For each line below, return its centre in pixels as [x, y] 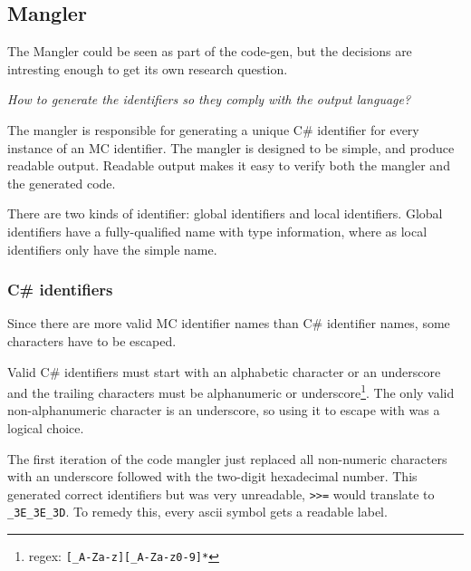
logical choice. [46, 427]
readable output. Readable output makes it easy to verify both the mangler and [229, 165]
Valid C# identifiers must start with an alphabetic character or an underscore [224, 371]
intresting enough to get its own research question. [148, 68]
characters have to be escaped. [92, 340]
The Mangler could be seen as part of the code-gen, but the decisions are [210, 51]
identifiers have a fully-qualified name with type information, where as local [217, 231]
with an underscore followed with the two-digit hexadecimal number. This [212, 476]
